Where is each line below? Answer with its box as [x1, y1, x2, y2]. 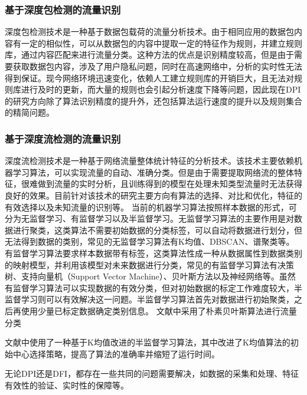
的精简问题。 [5, 106, 54, 119]
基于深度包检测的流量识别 [5, 2, 121, 17]
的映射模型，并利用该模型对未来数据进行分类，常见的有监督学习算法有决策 [5, 258, 294, 271]
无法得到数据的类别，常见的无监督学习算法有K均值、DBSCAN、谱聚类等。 [5, 235, 295, 248]
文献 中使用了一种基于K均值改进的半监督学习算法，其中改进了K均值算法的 [5, 336, 290, 348]
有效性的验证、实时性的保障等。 [5, 378, 129, 391]
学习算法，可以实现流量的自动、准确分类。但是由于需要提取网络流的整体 [12, 166, 294, 178]
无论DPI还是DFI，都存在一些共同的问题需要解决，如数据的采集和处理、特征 [5, 367, 299, 380]
